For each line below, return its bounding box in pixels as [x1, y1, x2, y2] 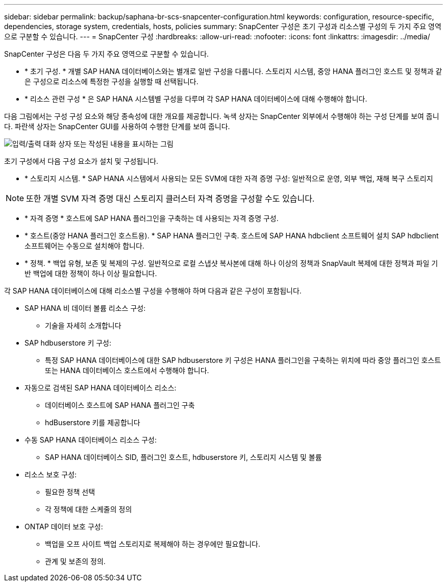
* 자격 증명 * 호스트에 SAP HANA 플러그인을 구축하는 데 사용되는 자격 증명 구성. [24, 214, 279, 223]
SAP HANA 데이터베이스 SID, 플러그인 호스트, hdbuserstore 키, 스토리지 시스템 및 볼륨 [45, 453, 322, 461]
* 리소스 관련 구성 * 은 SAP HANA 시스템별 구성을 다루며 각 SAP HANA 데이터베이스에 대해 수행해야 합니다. [24, 94, 367, 103]
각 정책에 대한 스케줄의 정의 [45, 505, 132, 514]
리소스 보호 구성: [24, 470, 77, 479]
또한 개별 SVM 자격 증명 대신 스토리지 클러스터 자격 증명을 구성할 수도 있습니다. [26, 193, 315, 204]
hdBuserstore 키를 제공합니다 [45, 418, 140, 427]
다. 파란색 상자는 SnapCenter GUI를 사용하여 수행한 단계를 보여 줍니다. [4, 122, 230, 131]
